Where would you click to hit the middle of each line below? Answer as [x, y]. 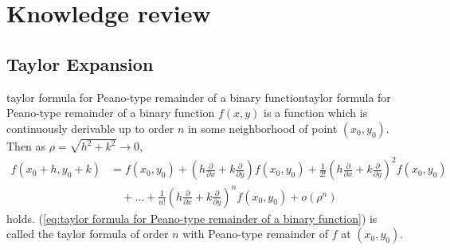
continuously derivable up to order [90, 128]
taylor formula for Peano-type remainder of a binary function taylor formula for [199, 97]
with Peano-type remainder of [255, 234]
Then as [26, 146]
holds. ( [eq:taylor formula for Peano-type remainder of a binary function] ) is [192, 218]
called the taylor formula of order [88, 234]
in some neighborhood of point [262, 128]
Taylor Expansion [80, 63]
